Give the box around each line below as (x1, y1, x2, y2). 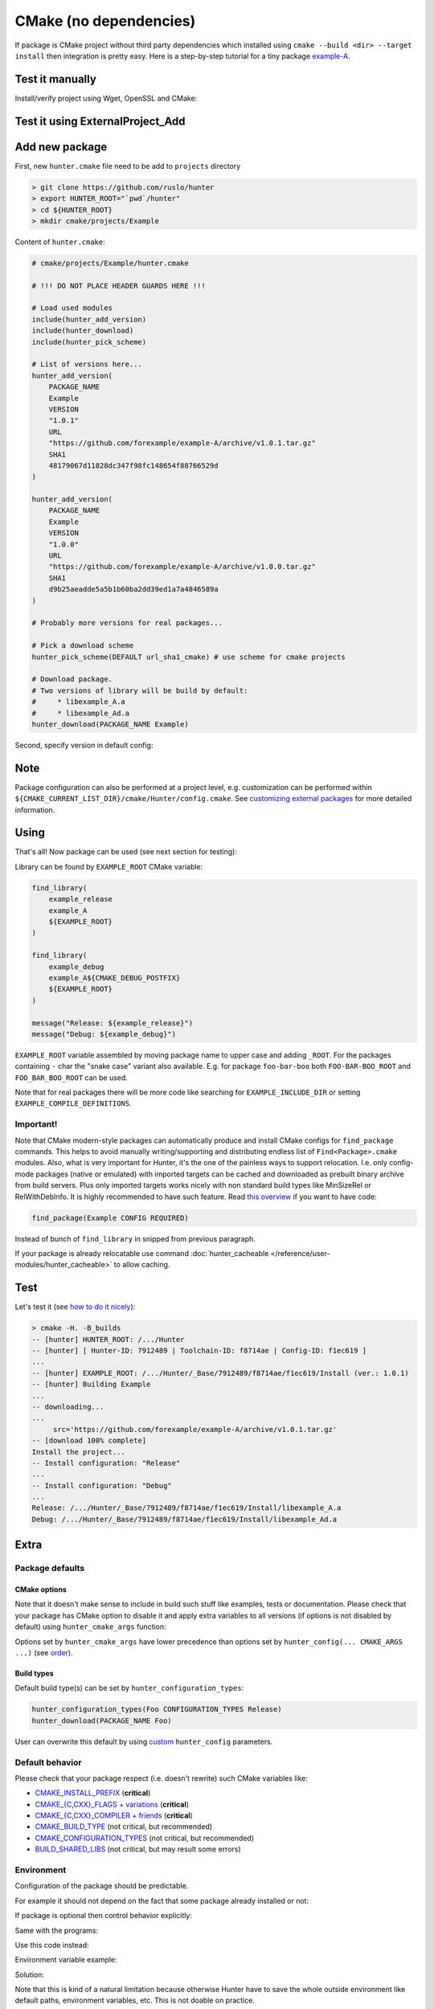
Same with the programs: (14, 1925, 99, 1935)
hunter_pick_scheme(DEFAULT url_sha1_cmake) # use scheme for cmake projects (31, 652, 346, 661)
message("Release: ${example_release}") (31, 1018, 193, 1028)
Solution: (14, 1970, 44, 1979)
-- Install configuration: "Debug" (31, 1481, 172, 1490)
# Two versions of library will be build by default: (31, 685, 248, 695)
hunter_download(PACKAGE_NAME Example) (31, 719, 189, 729)
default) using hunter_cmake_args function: (14, 1622, 166, 1631)
